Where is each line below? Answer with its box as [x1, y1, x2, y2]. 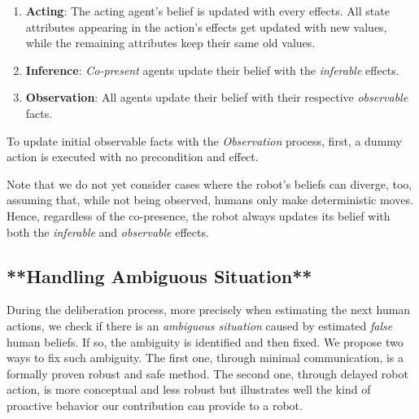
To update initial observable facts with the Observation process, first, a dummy [7, 132, 402, 149]
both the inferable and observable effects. [7, 223, 209, 240]
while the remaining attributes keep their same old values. [25, 34, 316, 51]
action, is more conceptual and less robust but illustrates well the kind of [7, 381, 371, 398]
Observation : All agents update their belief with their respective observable [25, 89, 408, 106]
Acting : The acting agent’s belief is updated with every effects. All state [25, 2, 390, 19]
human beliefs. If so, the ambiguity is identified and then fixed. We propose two [7, 333, 404, 350]
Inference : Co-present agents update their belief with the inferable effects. [25, 61, 399, 78]
